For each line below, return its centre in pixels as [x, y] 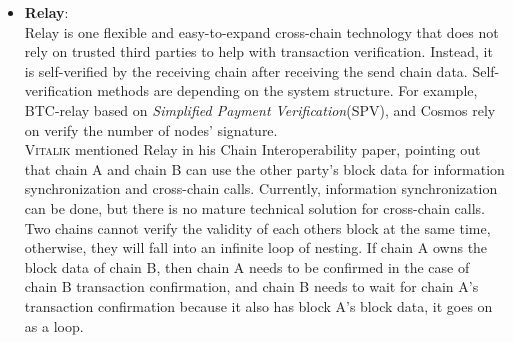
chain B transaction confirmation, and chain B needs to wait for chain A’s [251, 286]
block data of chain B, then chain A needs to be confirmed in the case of [247, 266]
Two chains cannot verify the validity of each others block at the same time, [257, 227]
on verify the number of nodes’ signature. [151, 129]
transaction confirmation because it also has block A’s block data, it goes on [258, 305]
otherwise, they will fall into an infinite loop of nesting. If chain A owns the [256, 247]
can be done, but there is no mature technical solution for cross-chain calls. [254, 207]
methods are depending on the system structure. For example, [287, 90]
